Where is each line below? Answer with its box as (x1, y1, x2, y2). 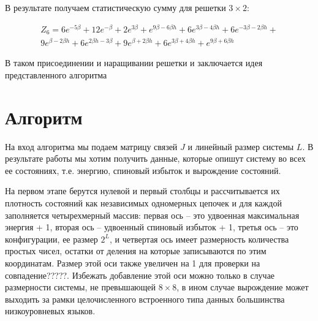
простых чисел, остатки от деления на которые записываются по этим (5, 244, 267, 257)
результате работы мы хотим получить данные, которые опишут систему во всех (5, 152, 306, 165)
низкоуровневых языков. (5, 304, 96, 317)
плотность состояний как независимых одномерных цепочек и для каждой (5, 196, 282, 209)
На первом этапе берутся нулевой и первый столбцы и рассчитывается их (5, 184, 280, 197)
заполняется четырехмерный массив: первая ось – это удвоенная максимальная (5, 208, 300, 221)
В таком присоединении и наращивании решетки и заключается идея (5, 56, 263, 69)
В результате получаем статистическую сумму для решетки (5, 1, 226, 13)
